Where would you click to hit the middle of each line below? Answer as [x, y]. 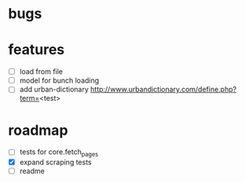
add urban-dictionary [54, 89]
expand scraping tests [55, 162]
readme [32, 171]
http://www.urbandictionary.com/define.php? [163, 89]
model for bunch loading [59, 80]
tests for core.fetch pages [59, 153]
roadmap [38, 130]
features [37, 50]
